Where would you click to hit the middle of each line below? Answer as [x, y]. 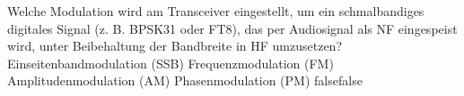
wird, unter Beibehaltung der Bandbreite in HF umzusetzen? [175, 46]
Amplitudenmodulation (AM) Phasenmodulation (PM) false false [185, 80]
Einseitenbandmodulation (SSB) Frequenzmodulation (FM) [171, 63]
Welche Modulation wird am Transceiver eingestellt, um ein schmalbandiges [216, 11]
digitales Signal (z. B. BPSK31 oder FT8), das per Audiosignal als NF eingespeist [232, 28]
